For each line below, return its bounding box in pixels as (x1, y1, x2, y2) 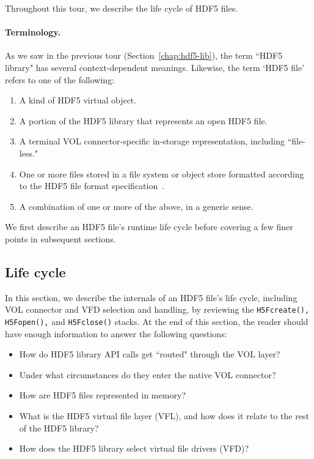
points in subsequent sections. (5, 232, 116, 245)
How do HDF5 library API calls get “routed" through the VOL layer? (19, 348, 280, 360)
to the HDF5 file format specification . (19, 179, 165, 192)
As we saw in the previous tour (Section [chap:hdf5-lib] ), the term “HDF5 (5, 49, 283, 62)
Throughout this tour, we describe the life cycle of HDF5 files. (5, 2, 238, 14)
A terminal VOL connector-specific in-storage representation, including (19, 135, 285, 147)
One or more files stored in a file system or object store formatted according (19, 167, 304, 180)
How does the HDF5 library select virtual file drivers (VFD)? (19, 442, 249, 455)
